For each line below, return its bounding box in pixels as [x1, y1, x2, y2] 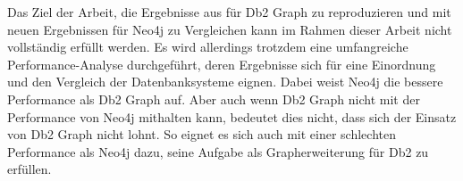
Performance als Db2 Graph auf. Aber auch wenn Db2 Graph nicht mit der [7, 89, 420, 108]
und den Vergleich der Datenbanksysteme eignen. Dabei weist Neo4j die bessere [7, 72, 443, 91]
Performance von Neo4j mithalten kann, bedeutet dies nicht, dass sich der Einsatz [7, 107, 457, 126]
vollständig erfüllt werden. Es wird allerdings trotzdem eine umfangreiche [7, 37, 408, 56]
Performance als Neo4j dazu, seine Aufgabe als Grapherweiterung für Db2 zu [7, 142, 429, 160]
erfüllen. [7, 160, 52, 178]
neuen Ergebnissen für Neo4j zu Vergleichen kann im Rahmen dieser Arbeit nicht [7, 20, 452, 38]
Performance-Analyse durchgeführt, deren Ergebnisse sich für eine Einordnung [7, 54, 436, 73]
